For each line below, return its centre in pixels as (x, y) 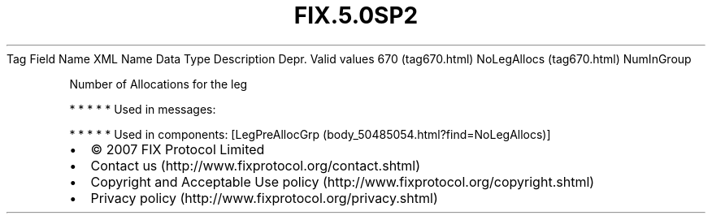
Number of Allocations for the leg (158, 84)
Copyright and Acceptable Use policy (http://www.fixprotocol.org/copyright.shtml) (343, 181)
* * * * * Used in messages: (143, 109)
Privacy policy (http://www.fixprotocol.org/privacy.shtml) (264, 198)
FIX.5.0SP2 (356, 15)
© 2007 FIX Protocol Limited (178, 149)
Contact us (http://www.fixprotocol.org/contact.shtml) (256, 165)
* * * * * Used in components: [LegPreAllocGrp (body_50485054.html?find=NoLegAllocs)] (310, 134)
